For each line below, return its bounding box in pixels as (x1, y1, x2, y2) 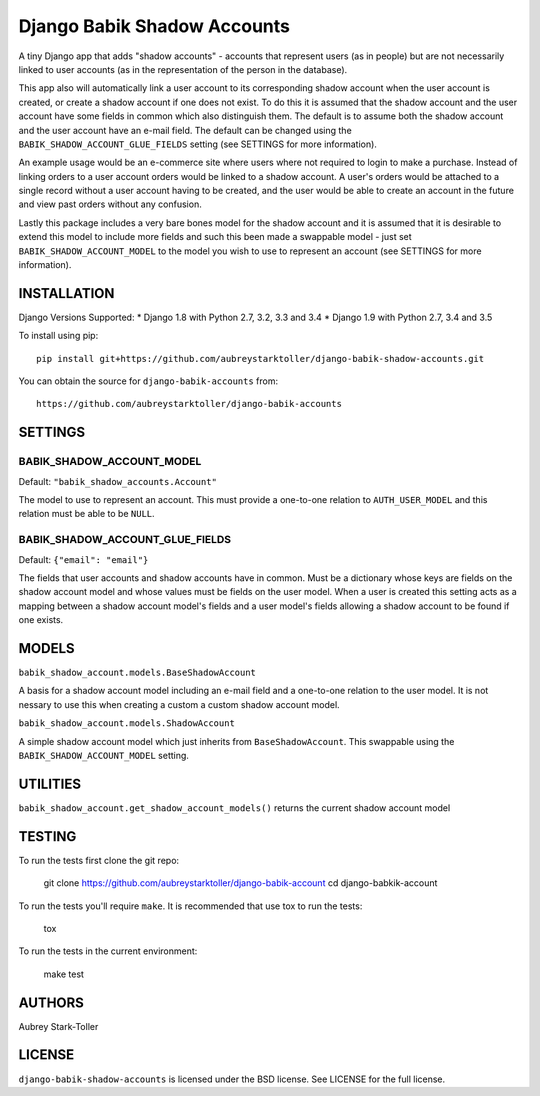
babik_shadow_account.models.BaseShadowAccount (18, 667, 257, 679)
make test (43, 968, 85, 980)
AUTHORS (18, 994, 85, 1011)
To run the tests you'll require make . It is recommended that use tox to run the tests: (18, 900, 363, 912)
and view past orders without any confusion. (18, 198, 202, 210)
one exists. (18, 614, 64, 626)
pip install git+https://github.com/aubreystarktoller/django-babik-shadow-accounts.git (36, 353, 485, 364)
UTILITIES (18, 775, 82, 792)
